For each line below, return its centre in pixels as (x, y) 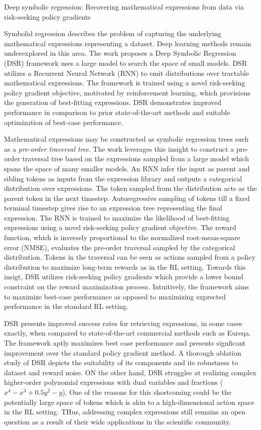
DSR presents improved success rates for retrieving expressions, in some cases (123, 323)
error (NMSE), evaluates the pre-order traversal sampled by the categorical (120, 247)
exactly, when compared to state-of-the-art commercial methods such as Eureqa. (127, 333)
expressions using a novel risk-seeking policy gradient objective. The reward (120, 227)
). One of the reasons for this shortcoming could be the (147, 392)
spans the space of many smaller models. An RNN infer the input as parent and (127, 168)
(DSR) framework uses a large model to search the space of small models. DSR (125, 63)
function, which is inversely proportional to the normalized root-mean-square (122, 237)
